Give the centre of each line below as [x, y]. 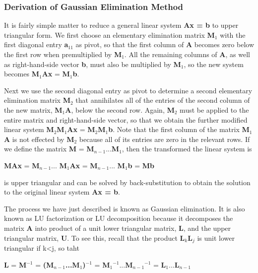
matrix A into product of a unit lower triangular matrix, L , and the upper [118, 228]
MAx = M [22, 165]
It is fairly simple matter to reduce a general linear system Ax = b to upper [121, 25]
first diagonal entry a [36, 44]
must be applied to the [214, 109]
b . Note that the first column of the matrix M [179, 129]
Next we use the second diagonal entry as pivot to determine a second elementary [128, 90]
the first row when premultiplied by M [63, 54]
